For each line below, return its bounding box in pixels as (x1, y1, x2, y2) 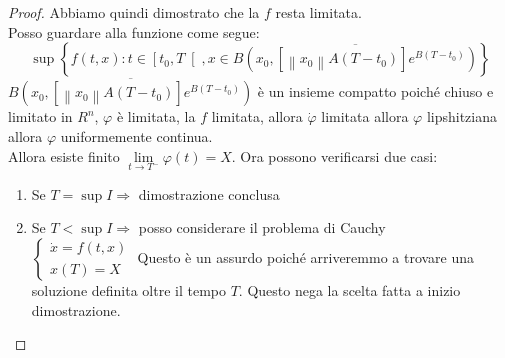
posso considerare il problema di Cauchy (138, 217, 386, 238)
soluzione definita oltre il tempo (31, 280, 226, 300)
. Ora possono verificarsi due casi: (231, 145, 438, 166)
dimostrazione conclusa (138, 183, 280, 204)
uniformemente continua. (60, 126, 213, 146)
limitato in (8, 106, 73, 127)
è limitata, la (116, 106, 196, 127)
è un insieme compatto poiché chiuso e (257, 81, 494, 102)
